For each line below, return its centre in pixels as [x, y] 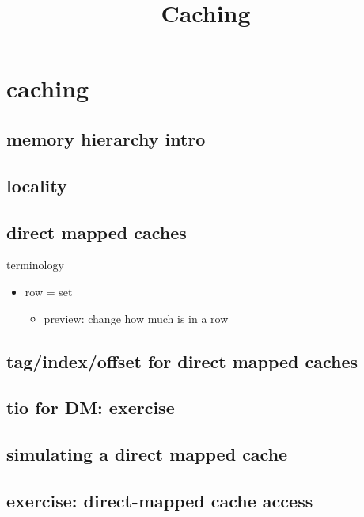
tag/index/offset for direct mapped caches [182, 361]
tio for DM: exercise [91, 407]
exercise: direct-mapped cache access [160, 500]
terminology [35, 265]
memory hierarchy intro [106, 138]
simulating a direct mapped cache [147, 454]
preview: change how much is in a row [136, 318]
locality [37, 185]
